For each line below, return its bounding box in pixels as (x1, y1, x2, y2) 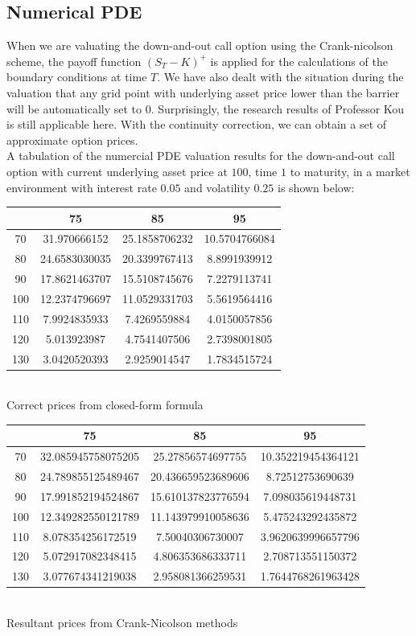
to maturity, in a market (290, 162, 410, 179)
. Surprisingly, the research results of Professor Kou (150, 100, 405, 117)
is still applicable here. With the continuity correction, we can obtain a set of (6, 116, 387, 133)
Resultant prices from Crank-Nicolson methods (6, 613, 238, 630)
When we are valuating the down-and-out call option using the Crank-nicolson (6, 37, 393, 54)
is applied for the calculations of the (210, 52, 388, 69)
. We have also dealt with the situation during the (157, 68, 404, 85)
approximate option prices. (6, 131, 138, 148)
